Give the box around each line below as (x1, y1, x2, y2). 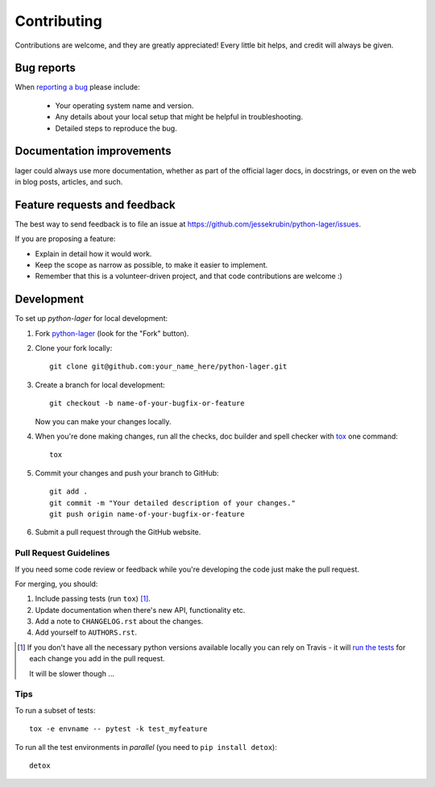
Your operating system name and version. (55, 101, 194, 110)
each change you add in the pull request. (29, 654, 165, 664)
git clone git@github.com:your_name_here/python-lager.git (49, 362, 288, 371)
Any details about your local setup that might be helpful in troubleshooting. (55, 112, 304, 122)
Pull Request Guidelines (14, 548, 110, 559)
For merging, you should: (14, 579, 98, 589)
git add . (49, 487, 88, 496)
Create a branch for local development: (35, 380, 165, 389)
